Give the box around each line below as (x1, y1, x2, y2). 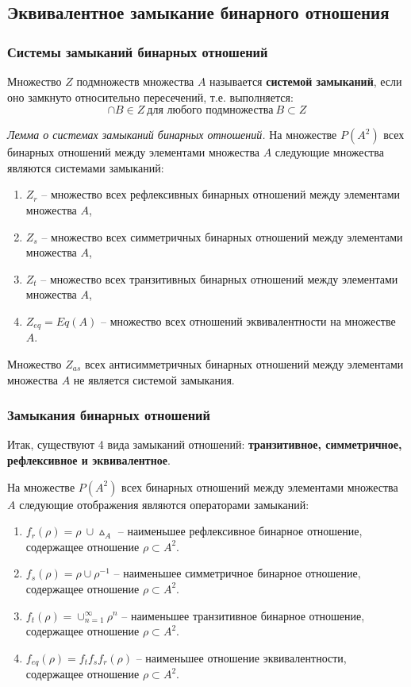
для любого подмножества (147, 105, 274, 117)
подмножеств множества (76, 73, 194, 89)
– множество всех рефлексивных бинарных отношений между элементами (41, 186, 401, 203)
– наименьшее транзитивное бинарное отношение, (121, 607, 365, 623)
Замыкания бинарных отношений (7, 405, 210, 425)
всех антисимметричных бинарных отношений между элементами (84, 355, 404, 372)
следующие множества (275, 144, 384, 160)
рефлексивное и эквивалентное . (7, 451, 171, 468)
